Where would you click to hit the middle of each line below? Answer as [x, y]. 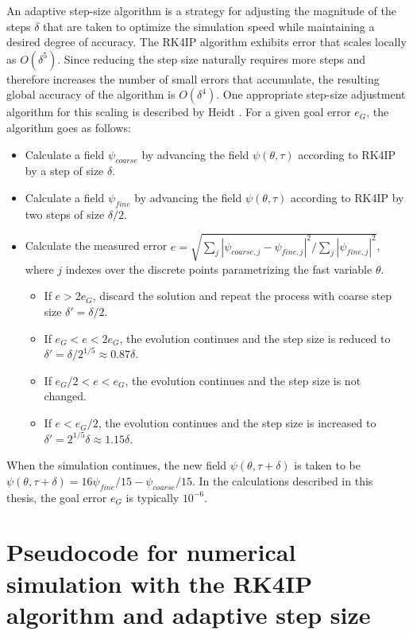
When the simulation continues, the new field [117, 465]
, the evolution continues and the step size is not [243, 380]
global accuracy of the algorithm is [91, 94]
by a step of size [64, 171]
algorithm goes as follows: [69, 127]
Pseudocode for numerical [151, 552]
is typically [152, 497]
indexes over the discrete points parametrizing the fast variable [219, 269]
